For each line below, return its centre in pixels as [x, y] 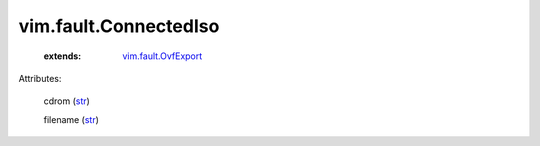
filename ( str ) [71, 119]
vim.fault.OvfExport [162, 56]
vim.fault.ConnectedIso [119, 26]
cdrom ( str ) [66, 101]
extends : [62, 56]
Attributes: [40, 78]
